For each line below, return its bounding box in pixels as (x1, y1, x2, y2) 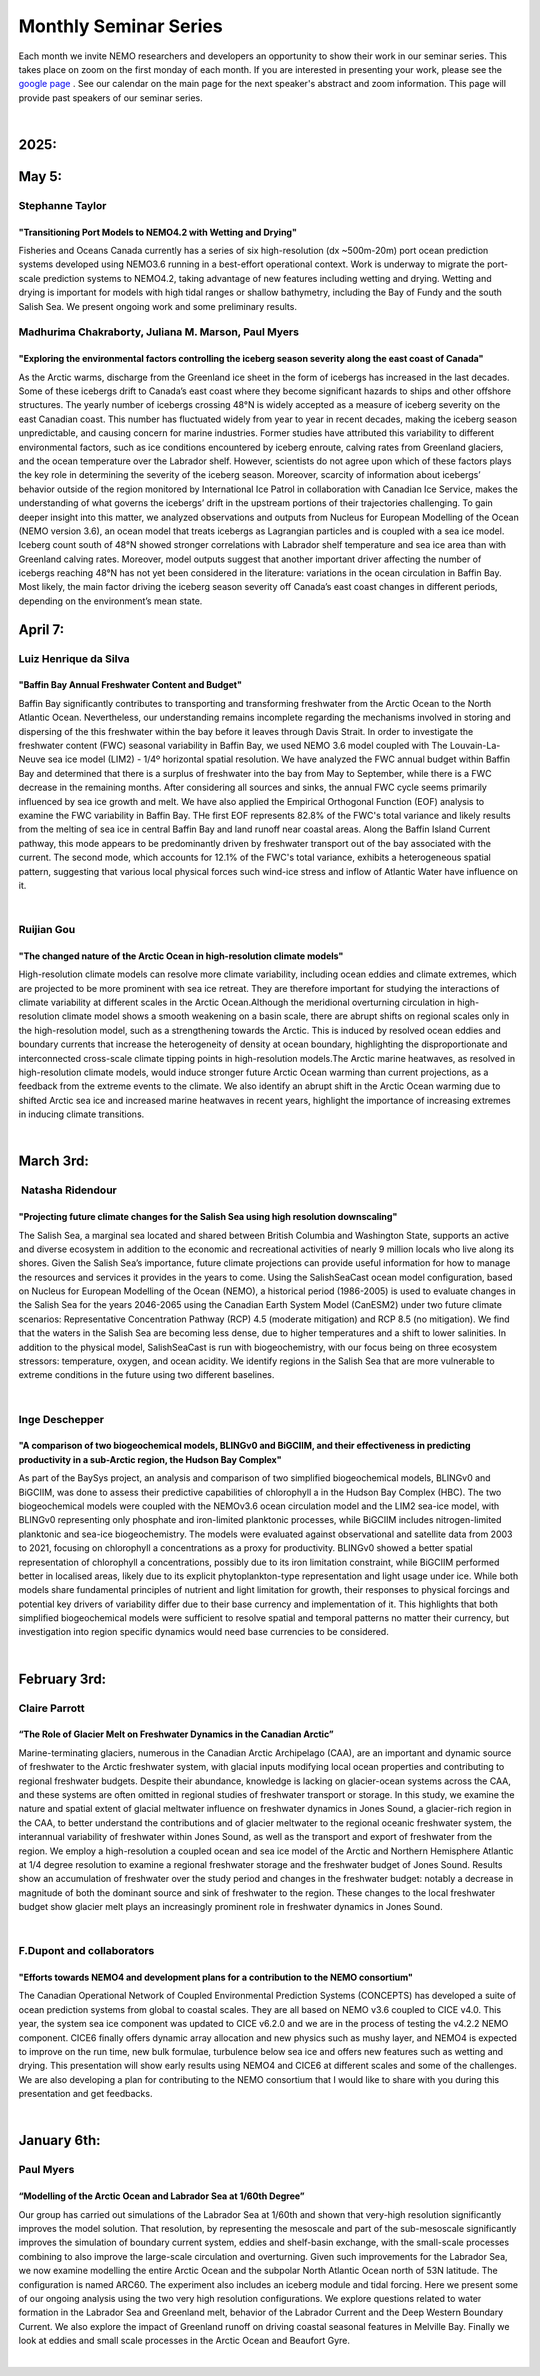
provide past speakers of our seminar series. (18, 91, 204, 104)
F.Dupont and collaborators (18, 1944, 155, 1958)
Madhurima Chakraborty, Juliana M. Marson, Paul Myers (18, 325, 300, 339)
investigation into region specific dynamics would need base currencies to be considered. (18, 1626, 389, 1638)
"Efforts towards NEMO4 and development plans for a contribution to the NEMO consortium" (18, 1971, 414, 1984)
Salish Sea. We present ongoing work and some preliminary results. (18, 300, 297, 312)
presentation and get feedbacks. (18, 2088, 153, 2100)
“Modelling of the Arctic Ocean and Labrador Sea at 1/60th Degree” (18, 2190, 305, 2202)
